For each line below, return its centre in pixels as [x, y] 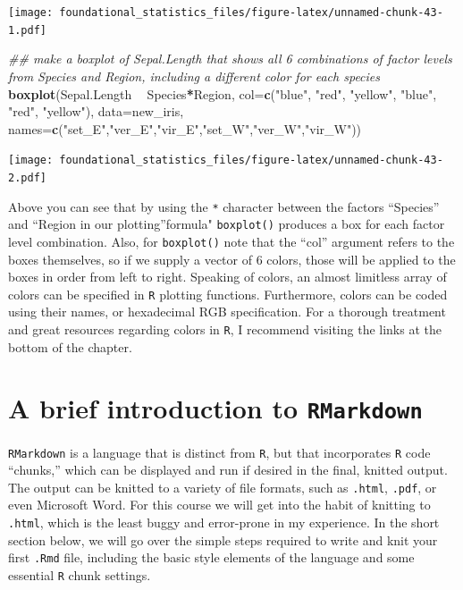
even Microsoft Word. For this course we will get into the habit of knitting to [219, 505]
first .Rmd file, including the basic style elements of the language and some [211, 557]
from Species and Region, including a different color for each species [194, 76]
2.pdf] [27, 177]
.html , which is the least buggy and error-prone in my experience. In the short [224, 522]
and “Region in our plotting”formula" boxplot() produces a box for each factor [227, 224]
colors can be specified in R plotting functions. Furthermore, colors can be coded [228, 294]
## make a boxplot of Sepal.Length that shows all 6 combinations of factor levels [230, 59]
